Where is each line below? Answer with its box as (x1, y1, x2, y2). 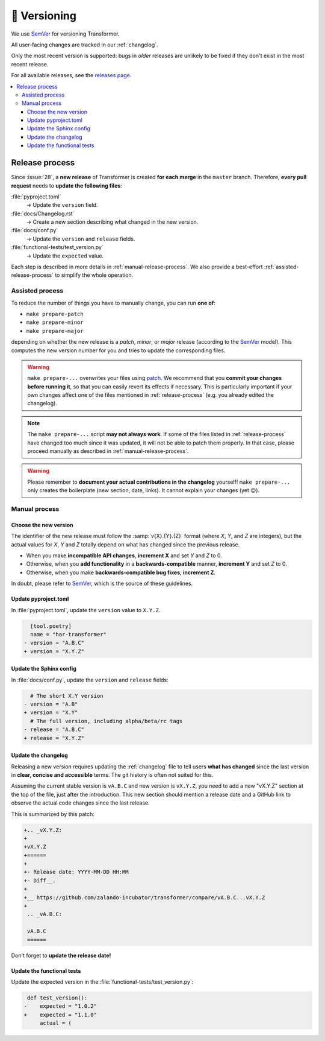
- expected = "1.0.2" (23, 1003, 97, 1010)
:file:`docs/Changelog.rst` (11, 210, 75, 217)
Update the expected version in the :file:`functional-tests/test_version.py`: (11, 978, 194, 986)
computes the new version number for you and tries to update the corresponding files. (11, 347, 226, 354)
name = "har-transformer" (30, 631, 107, 638)
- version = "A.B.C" (23, 639, 84, 647)
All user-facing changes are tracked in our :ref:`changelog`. (11, 41, 159, 48)
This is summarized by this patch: (11, 810, 94, 817)
